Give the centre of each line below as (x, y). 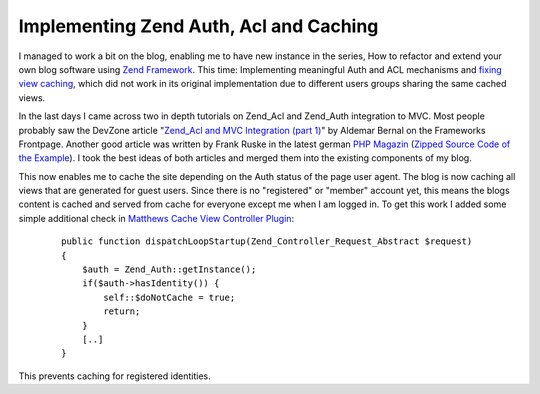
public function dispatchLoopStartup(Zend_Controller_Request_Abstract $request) (267, 241)
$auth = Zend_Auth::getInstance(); (169, 269)
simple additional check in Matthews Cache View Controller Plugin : (156, 218)
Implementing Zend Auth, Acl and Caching (198, 26)
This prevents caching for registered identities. (114, 376)
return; (122, 311)
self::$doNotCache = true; (169, 297)
